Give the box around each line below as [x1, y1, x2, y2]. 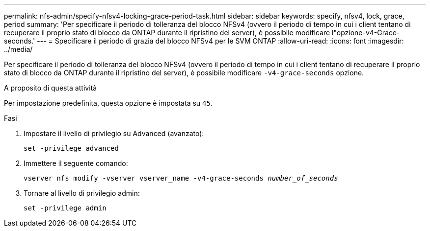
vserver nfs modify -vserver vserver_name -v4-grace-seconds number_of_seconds [24, 174, 338, 182]
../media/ [4, 45, 33, 53]
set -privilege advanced [24, 144, 119, 152]
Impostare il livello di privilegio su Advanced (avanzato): [24, 129, 204, 138]
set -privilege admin [24, 204, 107, 212]
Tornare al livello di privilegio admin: [24, 189, 140, 197]
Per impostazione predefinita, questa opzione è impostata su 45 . [4, 99, 213, 107]
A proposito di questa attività [4, 84, 97, 92]
